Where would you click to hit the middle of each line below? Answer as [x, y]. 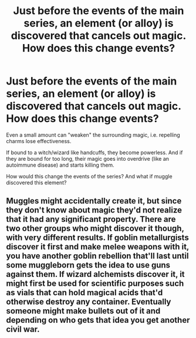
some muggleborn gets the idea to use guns [88, 265]
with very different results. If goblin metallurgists [97, 238]
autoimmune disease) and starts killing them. [60, 165]
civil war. [23, 329]
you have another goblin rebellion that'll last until [97, 256]
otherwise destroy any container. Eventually [89, 302]
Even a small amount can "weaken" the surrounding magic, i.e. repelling [93, 135]
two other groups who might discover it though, [95, 229]
